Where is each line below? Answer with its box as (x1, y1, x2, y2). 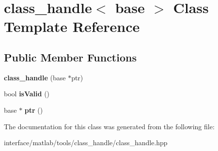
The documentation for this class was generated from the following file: (4, 121, 215, 131)
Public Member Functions (4, 49, 137, 64)
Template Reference (4, 16, 140, 36)
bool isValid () (4, 89, 50, 99)
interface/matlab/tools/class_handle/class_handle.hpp (4, 137, 168, 148)
